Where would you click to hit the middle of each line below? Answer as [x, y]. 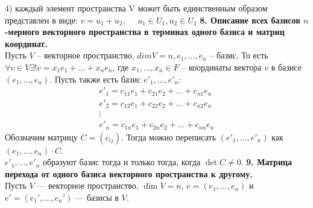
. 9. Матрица [267, 162]
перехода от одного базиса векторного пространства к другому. [129, 173]
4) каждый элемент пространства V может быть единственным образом [136, 8]
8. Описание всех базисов [250, 20]
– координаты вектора [222, 67]
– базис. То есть [239, 55]
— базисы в [97, 197]
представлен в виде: [41, 20]
